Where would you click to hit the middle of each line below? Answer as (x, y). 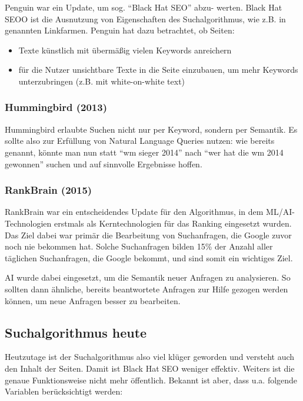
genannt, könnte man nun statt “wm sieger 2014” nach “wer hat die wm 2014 (144, 152)
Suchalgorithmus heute (76, 332)
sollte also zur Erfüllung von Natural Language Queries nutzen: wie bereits (140, 141)
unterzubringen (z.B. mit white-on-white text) (102, 81)
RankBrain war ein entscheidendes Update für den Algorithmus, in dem (134, 212)
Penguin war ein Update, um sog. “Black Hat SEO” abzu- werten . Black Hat (144, 7)
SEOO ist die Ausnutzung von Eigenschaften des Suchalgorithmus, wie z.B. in (145, 18)
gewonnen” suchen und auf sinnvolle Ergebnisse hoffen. (104, 164)
